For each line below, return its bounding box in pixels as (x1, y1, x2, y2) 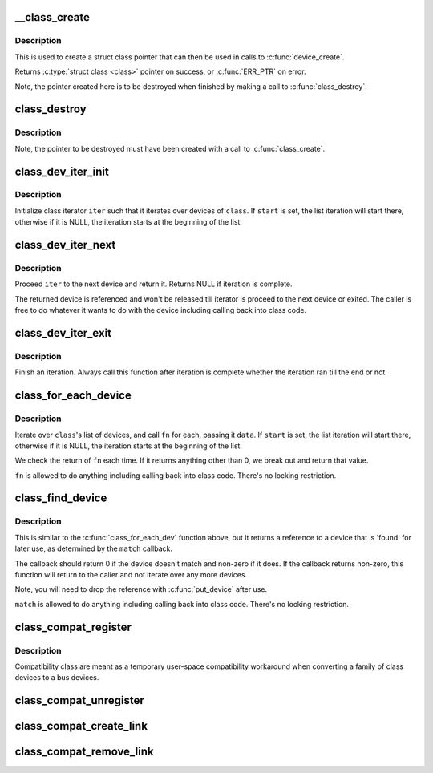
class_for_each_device (14, 389, 132, 403)
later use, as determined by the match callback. (14, 544, 172, 553)
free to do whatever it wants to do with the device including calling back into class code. (14, 306, 307, 315)
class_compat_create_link (14, 719, 148, 733)
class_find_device (14, 492, 107, 505)
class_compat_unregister (14, 694, 144, 707)
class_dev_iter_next (14, 238, 116, 252)
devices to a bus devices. (14, 673, 99, 682)
